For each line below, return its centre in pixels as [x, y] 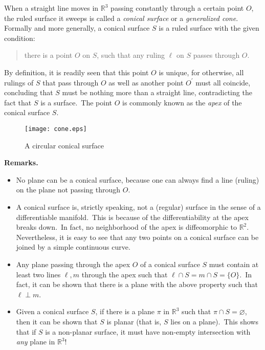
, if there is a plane [125, 311]
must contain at [234, 264]
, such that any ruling [131, 55]
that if [26, 331]
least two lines [38, 274]
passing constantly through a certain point [177, 8]
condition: [20, 38]
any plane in [36, 342]
